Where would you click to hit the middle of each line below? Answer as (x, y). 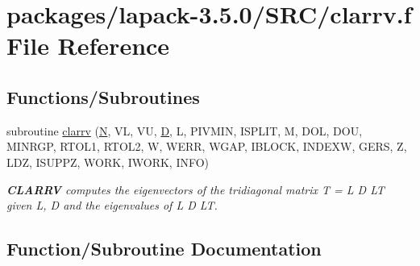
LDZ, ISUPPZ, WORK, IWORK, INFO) (108, 162)
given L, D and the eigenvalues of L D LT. (112, 205)
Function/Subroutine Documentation (164, 249)
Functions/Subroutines (103, 96)
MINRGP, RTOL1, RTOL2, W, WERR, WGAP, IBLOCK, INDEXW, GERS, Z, (207, 146)
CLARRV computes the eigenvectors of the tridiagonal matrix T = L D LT (195, 189)
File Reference (88, 46)
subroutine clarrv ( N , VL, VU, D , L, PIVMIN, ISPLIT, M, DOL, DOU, (185, 130)
